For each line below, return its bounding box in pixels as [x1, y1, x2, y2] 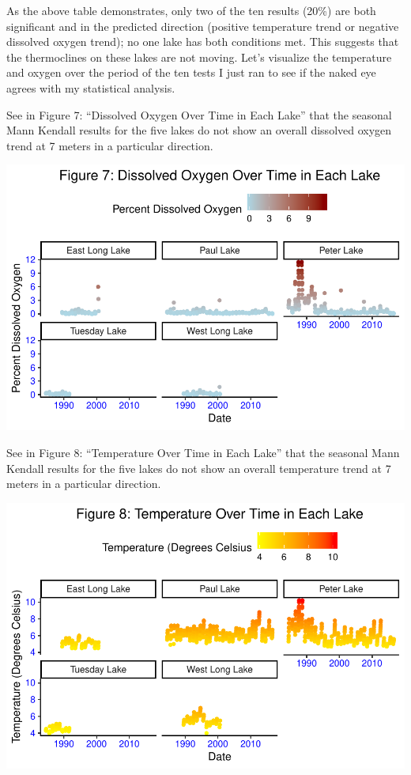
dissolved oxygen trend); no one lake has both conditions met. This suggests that [6, 33, 399, 50]
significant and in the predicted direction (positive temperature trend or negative [6, 17, 399, 34]
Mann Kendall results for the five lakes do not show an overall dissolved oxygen [6, 122, 392, 138]
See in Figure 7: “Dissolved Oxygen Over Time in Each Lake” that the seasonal [6, 106, 392, 123]
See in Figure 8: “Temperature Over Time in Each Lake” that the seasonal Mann [6, 444, 400, 460]
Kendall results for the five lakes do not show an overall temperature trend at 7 [6, 459, 391, 476]
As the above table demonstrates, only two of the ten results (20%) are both [6, 2, 376, 18]
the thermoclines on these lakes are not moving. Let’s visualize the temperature [6, 48, 392, 65]
